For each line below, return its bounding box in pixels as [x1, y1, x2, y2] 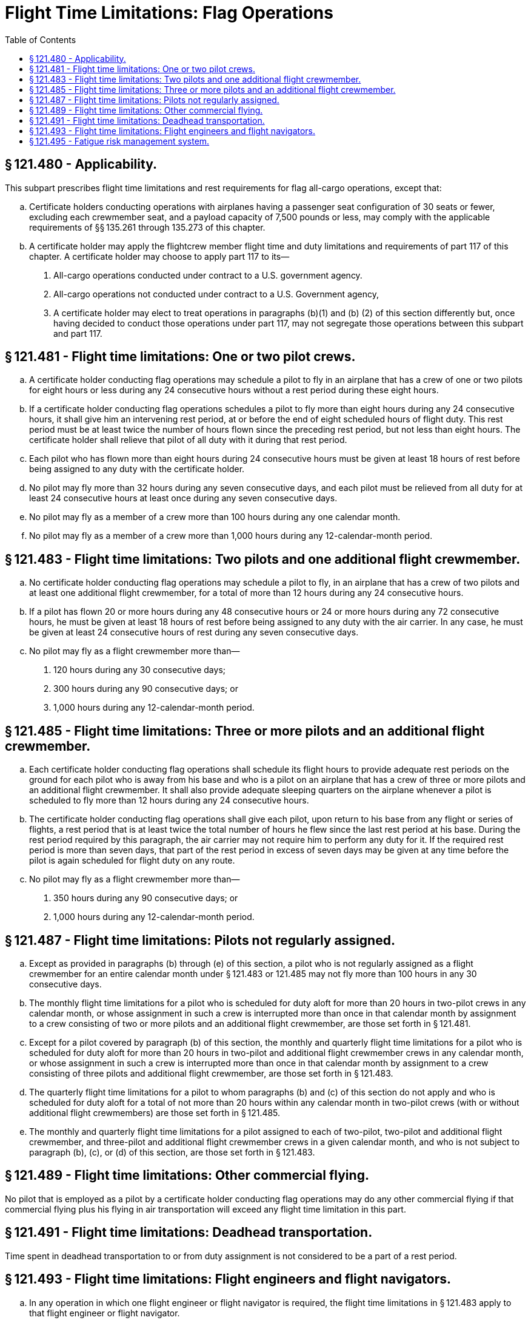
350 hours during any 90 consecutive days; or [53, 893, 238, 904]
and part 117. [53, 328, 102, 339]
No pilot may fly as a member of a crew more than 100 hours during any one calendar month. [29, 512, 401, 523]
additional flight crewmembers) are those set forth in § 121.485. [29, 1107, 281, 1118]
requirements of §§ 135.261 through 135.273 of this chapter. [29, 222, 265, 232]
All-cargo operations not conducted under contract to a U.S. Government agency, [53, 288, 379, 299]
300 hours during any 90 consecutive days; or [53, 683, 238, 694]
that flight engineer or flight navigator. [29, 1307, 180, 1318]
